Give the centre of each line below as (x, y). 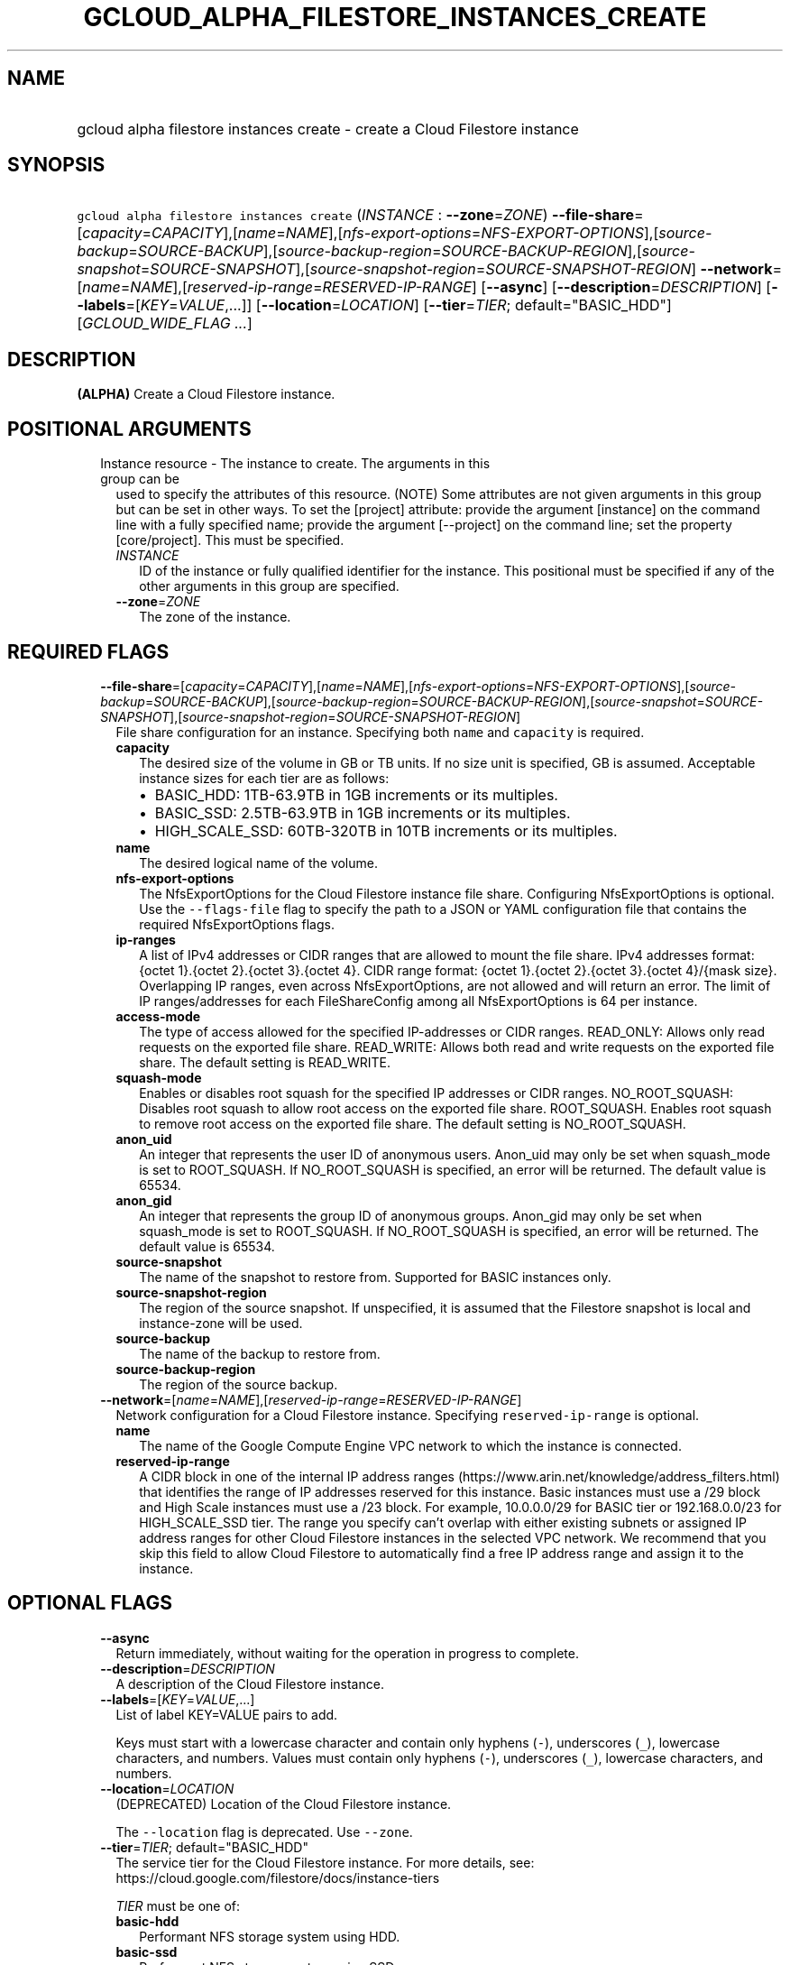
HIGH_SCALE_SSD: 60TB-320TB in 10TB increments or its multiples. (386, 830)
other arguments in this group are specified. (269, 586)
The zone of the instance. (215, 617)
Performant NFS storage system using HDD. (270, 1936)
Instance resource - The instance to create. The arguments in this (295, 464)
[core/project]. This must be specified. (230, 540)
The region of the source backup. (239, 1384)
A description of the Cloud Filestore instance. (250, 1684)
